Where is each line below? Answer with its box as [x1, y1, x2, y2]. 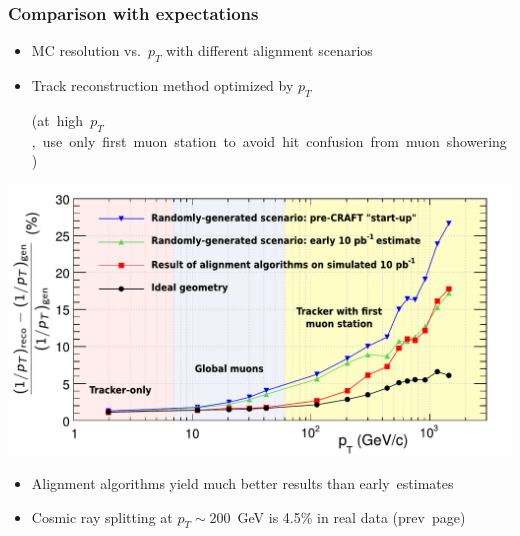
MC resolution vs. [31, 40, 141, 61]
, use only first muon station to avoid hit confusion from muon [31, 130, 440, 151]
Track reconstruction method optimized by [31, 75, 294, 96]
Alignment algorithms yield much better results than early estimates [31, 473, 454, 494]
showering [446, 130, 507, 151]
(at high [31, 109, 84, 130]
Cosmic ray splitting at [31, 506, 173, 527]
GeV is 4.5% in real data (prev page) [237, 506, 466, 527]
